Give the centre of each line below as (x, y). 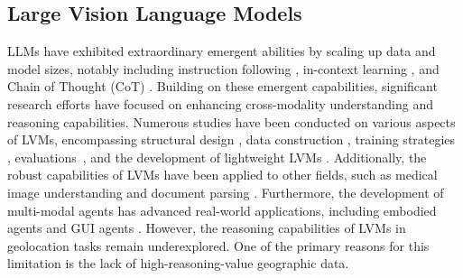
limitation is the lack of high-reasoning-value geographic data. (178, 263)
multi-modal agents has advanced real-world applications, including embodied (222, 210)
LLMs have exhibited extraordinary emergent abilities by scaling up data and (222, 51)
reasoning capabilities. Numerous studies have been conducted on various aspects (231, 121)
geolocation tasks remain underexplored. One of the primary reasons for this (218, 245)
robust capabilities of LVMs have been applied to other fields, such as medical (222, 175)
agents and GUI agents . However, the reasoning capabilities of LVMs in (207, 228)
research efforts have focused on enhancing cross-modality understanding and (220, 103)
